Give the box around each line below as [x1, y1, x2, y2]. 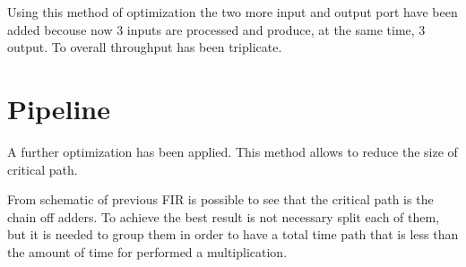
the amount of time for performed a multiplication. [7, 242, 288, 261]
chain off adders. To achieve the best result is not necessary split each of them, [7, 207, 440, 226]
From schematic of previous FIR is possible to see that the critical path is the [7, 190, 434, 209]
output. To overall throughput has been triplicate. [7, 38, 282, 56]
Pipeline [7, 90, 110, 126]
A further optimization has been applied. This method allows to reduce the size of [7, 142, 458, 160]
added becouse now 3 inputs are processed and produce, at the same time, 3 [7, 20, 426, 39]
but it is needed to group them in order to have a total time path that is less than [7, 225, 459, 244]
